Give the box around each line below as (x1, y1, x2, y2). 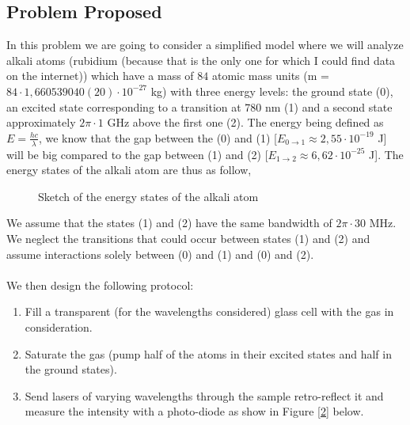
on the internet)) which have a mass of (6, 67, 194, 84)
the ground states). (25, 361, 117, 378)
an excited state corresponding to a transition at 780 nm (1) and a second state (6, 98, 393, 115)
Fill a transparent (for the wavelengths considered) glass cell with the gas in (25, 303, 394, 320)
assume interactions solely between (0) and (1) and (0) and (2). (6, 245, 314, 262)
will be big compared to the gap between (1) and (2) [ (6, 146, 268, 162)
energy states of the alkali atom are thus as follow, (6, 161, 252, 178)
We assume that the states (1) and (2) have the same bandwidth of (6, 214, 332, 231)
